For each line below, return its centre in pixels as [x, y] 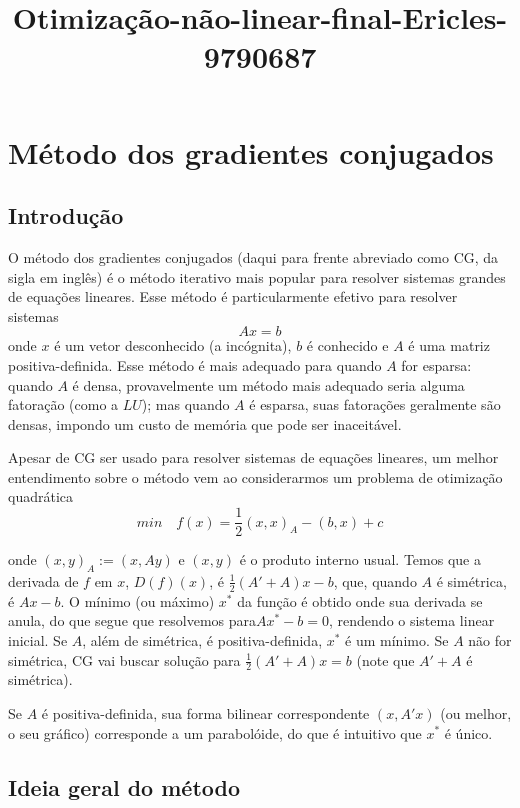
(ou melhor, [476, 712]
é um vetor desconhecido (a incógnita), [173, 345]
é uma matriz [449, 345]
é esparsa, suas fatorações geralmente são [375, 404]
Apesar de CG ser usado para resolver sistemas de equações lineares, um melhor [253, 457]
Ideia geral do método [124, 786]
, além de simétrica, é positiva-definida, [202, 639]
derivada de [43, 580]
